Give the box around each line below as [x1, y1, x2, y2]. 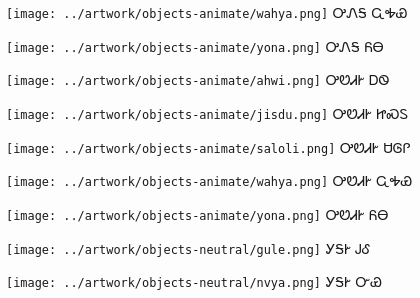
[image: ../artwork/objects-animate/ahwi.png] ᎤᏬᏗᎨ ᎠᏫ [6, 69, 390, 90]
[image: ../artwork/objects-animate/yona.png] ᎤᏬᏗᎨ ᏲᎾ [6, 203, 389, 224]
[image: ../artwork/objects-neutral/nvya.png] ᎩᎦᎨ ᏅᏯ [6, 271, 382, 292]
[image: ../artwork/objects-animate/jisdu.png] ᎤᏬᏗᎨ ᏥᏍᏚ [6, 102, 409, 123]
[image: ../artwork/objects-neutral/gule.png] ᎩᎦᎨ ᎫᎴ [6, 237, 371, 258]
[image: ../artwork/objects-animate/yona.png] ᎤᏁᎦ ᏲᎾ [6, 35, 384, 56]
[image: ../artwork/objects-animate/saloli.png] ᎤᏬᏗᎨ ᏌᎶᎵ [6, 136, 411, 157]
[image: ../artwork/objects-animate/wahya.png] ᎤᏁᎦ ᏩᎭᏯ [6, 2, 408, 22]
